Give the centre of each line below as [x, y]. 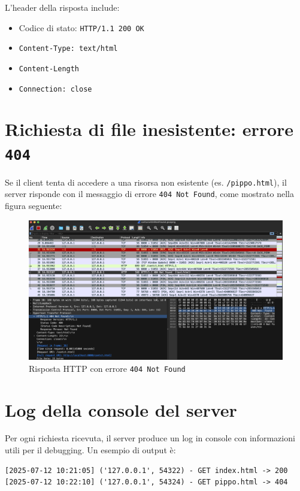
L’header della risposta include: [62, 7]
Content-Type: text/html [68, 49]
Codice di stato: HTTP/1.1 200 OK [81, 27]
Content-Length [49, 69]
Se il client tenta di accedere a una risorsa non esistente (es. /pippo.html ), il [146, 182]
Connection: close [55, 89]
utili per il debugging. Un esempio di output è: [90, 450]
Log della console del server [121, 409]
